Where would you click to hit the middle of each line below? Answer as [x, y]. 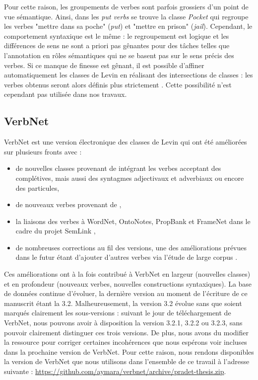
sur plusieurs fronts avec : [43, 151]
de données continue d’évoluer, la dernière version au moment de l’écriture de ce [126, 293]
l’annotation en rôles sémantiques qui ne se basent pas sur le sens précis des [119, 55]
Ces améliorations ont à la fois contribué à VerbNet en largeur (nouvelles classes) [127, 274]
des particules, [37, 188]
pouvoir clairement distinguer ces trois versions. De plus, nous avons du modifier [126, 332]
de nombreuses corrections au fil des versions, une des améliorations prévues [131, 247]
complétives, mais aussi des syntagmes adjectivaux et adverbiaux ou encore [130, 178]
